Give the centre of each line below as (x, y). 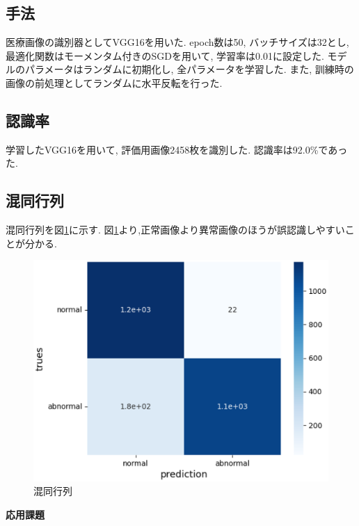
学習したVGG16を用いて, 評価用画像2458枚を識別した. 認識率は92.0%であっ (177, 149)
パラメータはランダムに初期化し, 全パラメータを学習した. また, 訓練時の (189, 69)
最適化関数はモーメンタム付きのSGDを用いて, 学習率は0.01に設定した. (165, 55)
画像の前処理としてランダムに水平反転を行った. (114, 82)
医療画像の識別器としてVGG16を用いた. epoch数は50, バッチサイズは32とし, (177, 42)
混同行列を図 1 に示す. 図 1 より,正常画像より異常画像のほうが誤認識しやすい (175, 230)
